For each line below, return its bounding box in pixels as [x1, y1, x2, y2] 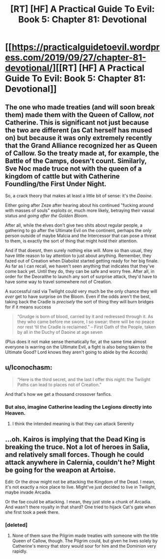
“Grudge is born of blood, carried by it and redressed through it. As [17, 314, 153, 319]
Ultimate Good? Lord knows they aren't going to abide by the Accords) [5, 349, 148, 355]
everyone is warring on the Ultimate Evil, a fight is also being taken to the [5, 344, 153, 350]
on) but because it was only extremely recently [5, 134, 152, 142]
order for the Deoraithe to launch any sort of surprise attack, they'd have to [5, 274, 157, 279]
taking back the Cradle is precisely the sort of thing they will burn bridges [5, 299, 154, 304]
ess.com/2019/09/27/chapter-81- [5, 52, 146, 63]
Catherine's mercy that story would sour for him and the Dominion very [12, 543, 156, 549]
